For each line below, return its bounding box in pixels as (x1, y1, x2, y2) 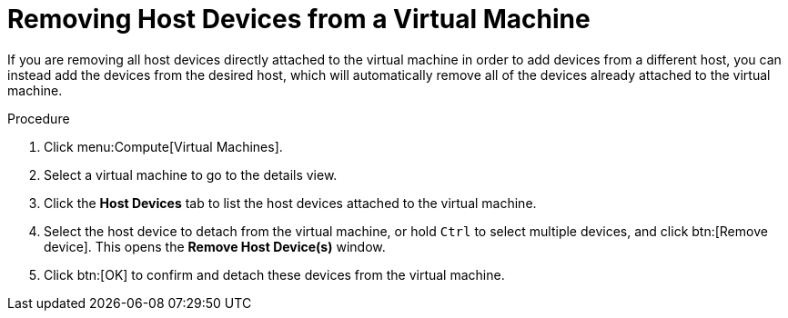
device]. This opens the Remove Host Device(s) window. (44, 238, 386, 254)
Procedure (7, 110, 70, 126)
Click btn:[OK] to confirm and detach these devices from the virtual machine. (44, 266, 505, 283)
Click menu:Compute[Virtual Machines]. (44, 138, 283, 154)
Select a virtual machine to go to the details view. (44, 166, 338, 183)
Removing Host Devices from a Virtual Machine (7, 4, 591, 35)
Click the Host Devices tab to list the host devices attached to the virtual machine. (44, 194, 537, 211)
